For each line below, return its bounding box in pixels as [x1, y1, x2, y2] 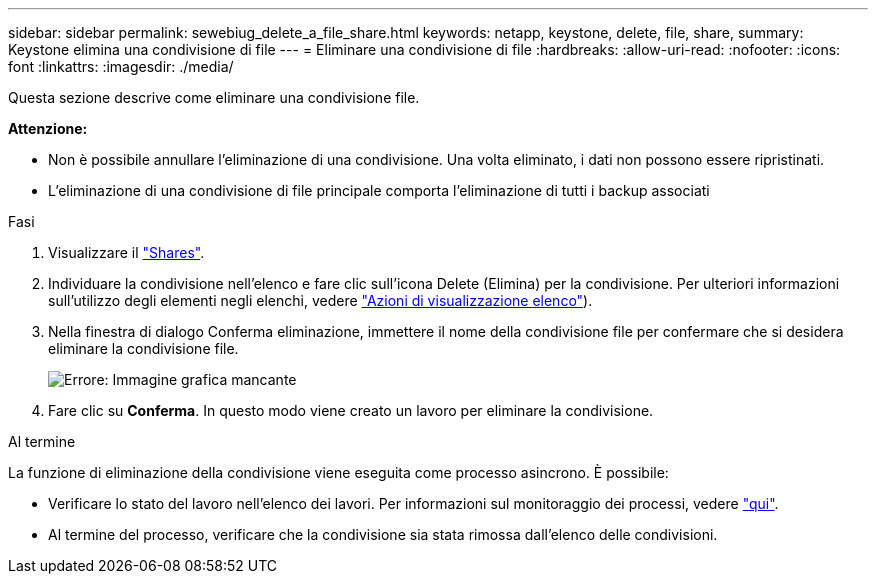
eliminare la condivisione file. [48, 340, 239, 357]
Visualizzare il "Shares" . [48, 244, 205, 261]
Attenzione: [8, 120, 88, 137]
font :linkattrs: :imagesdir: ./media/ [8, 58, 234, 75]
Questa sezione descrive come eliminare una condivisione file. [8, 89, 420, 106]
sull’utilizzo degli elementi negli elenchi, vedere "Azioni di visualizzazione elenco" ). [48, 292, 593, 309]
